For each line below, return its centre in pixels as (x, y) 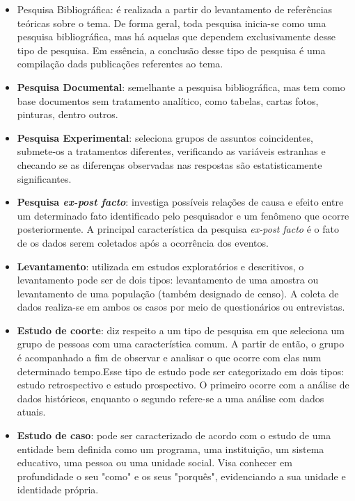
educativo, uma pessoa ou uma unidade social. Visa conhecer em (155, 462)
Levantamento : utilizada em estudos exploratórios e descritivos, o (160, 266)
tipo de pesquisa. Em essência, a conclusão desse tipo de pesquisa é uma (171, 50)
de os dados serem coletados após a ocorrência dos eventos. (143, 242)
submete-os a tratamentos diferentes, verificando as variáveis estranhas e (171, 151)
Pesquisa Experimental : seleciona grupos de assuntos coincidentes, (165, 137)
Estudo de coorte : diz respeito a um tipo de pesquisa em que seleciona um (181, 330)
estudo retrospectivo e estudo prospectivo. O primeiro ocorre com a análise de (183, 385)
